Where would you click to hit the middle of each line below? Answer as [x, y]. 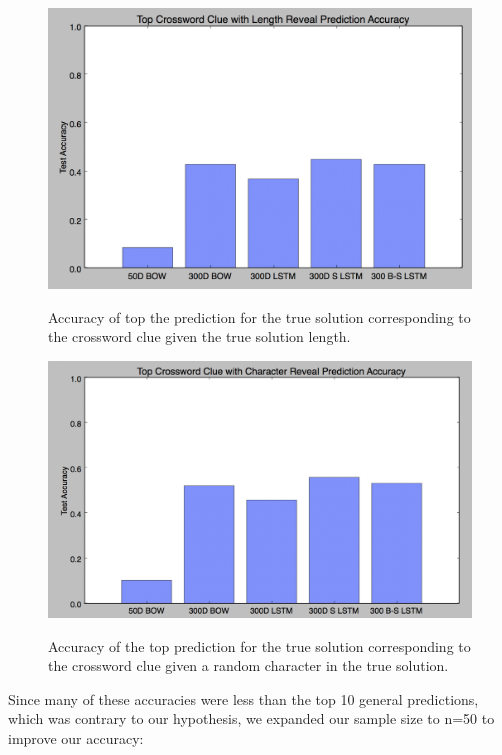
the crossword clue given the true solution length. [199, 336]
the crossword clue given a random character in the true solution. [248, 665]
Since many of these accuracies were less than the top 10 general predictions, [243, 698]
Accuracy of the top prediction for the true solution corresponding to [259, 645]
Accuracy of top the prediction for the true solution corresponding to [259, 316]
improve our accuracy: [76, 738]
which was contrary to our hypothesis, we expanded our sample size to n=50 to [251, 718]
